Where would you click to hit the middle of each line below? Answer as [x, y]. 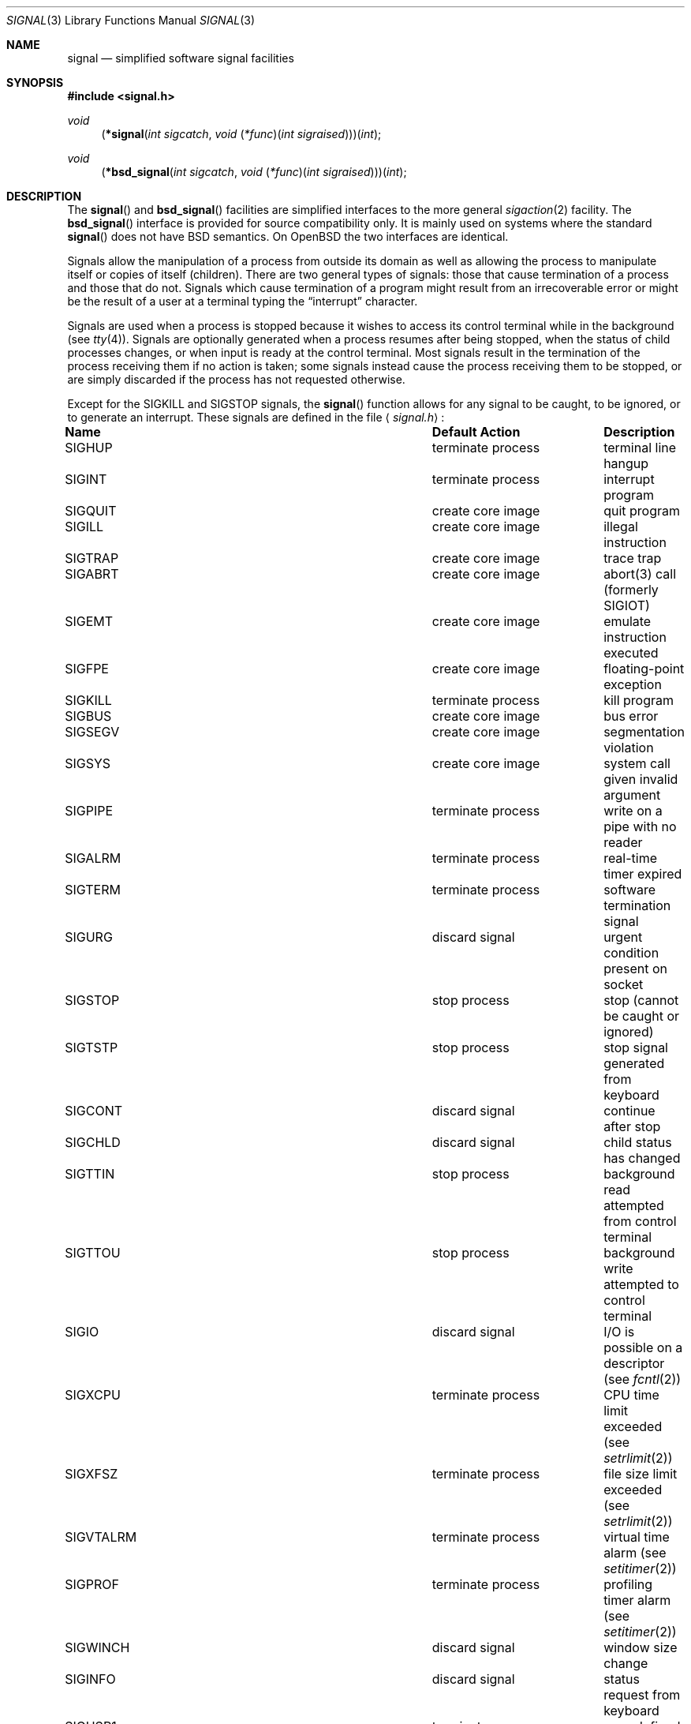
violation [629, 748]
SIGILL [84, 527]
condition [631, 953]
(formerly [631, 590]
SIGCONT [94, 1111]
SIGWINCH [97, 1647]
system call [637, 763]
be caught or [642, 1016]
